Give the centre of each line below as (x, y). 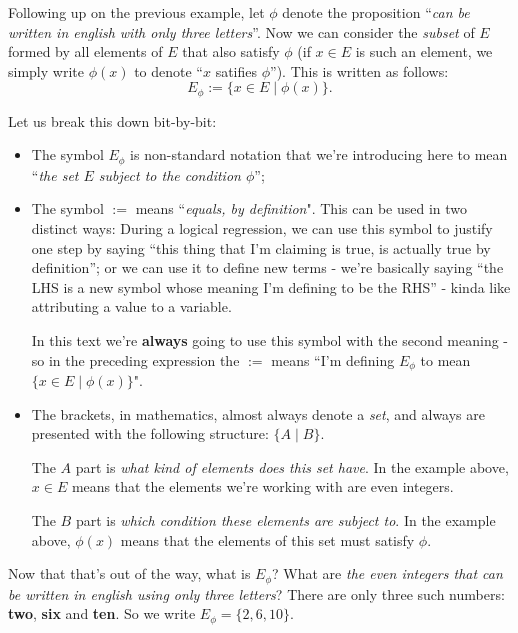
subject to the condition (169, 174)
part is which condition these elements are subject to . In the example (285, 520)
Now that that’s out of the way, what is (129, 573)
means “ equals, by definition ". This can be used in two (301, 208)
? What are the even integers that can (387, 573)
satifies (236, 70)
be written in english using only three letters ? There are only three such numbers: (256, 593)
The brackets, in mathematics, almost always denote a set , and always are (258, 413)
